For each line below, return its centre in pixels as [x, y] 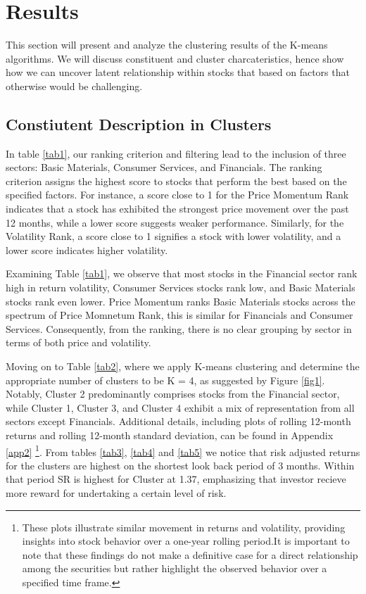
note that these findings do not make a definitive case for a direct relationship [190, 554]
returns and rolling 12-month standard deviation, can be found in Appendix [170, 435]
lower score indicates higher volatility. [87, 249]
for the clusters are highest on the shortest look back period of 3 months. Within [180, 465]
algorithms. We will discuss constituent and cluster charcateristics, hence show [175, 58]
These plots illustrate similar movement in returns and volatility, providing [184, 527]
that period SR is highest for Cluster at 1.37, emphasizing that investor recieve [176, 479]
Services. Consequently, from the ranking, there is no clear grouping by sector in [179, 328]
